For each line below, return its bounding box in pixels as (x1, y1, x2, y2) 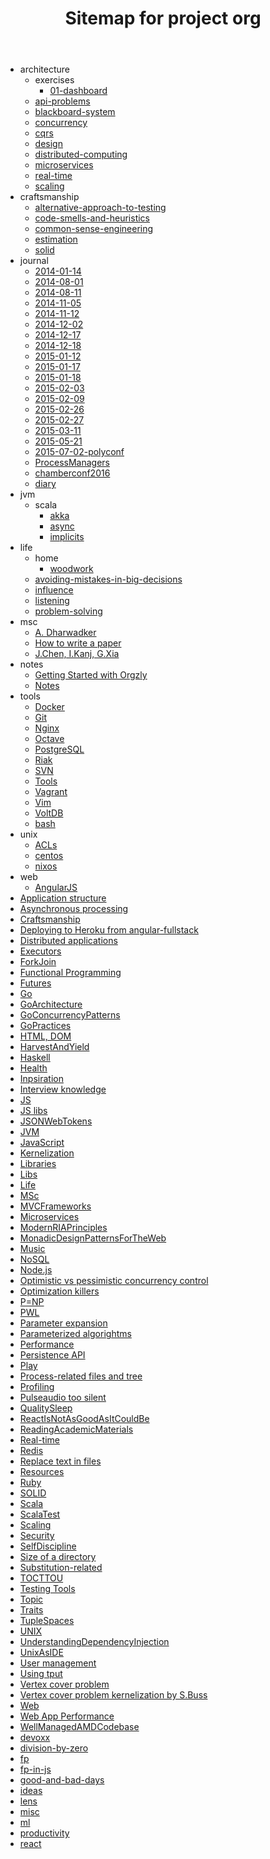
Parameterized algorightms (19, 1328, 132, 1340)
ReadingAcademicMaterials (19, 1423, 134, 1436)
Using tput (19, 1668, 63, 1680)
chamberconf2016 (34, 467, 111, 479)
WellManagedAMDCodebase (19, 1721, 140, 1733)
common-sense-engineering (34, 223, 154, 235)
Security (19, 1530, 55, 1542)
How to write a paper (34, 637, 122, 649)
